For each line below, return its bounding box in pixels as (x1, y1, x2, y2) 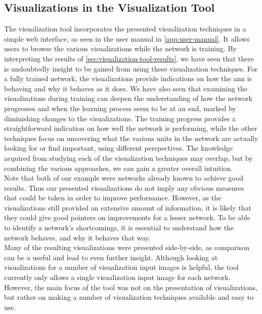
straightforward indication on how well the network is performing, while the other (4, 123, 257, 133)
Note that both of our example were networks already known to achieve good (4, 172, 244, 183)
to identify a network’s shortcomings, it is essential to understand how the (4, 222, 234, 233)
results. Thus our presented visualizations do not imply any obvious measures (4, 182, 244, 193)
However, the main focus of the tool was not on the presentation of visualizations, (4, 282, 257, 292)
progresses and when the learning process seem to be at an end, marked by (4, 102, 236, 113)
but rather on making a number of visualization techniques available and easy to (4, 292, 254, 302)
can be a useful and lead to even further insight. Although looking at (4, 252, 218, 262)
